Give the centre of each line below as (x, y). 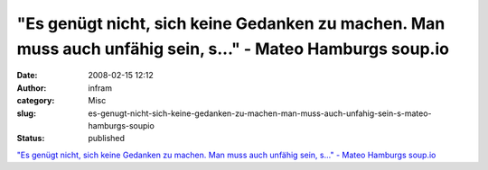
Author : (32, 88)
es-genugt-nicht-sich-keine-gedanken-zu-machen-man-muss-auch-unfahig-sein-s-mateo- (260, 113)
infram (100, 88)
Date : (27, 76)
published (107, 139)
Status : (31, 139)
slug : (26, 113)
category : (36, 101)
